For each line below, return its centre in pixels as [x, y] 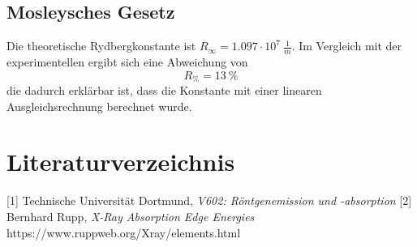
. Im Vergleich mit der [347, 46]
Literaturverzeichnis [121, 162]
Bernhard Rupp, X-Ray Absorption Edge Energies [131, 216]
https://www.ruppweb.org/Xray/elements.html [124, 232]
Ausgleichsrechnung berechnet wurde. [99, 106]
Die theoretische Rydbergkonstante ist [101, 46]
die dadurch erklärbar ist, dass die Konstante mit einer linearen [164, 90]
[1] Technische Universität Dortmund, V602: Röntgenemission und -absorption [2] [209, 200]
